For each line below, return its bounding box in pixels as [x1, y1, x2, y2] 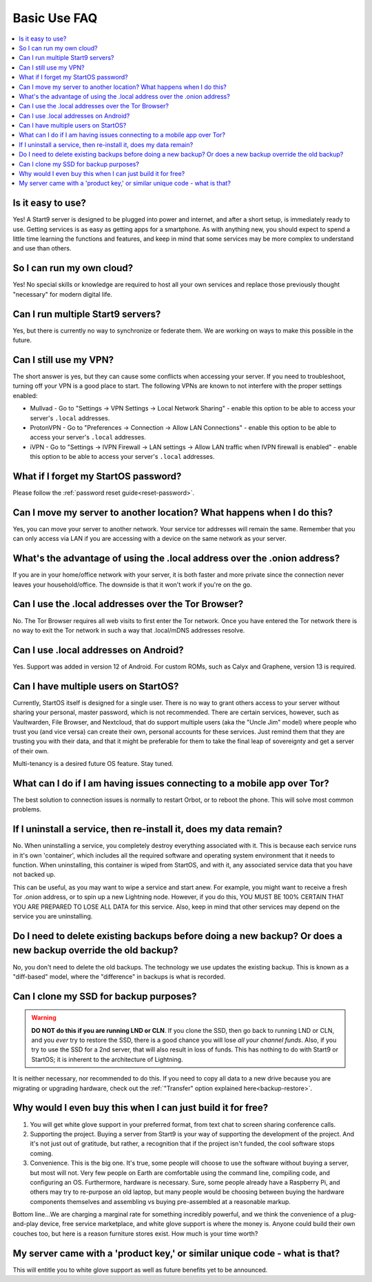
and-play [12, 1220, 39, 1228]
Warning [31, 1014, 56, 1022]
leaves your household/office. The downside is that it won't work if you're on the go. [12, 580, 252, 589]
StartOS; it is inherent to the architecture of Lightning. [31, 1055, 183, 1063]
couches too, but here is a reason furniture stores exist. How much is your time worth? [12, 1229, 258, 1238]
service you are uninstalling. [12, 912, 93, 920]
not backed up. [12, 870, 56, 879]
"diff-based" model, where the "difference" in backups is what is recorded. [12, 972, 226, 980]
